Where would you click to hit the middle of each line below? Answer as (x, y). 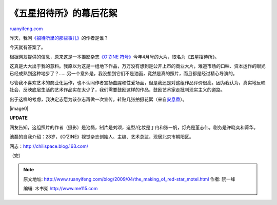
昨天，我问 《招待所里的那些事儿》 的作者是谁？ (59, 38)
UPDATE (18, 118)
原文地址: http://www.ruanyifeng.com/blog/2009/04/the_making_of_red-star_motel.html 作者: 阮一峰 (129, 179)
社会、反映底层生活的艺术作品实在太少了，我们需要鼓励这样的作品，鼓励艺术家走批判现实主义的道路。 (117, 90)
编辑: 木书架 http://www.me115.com (61, 189)
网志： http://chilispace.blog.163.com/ (49, 146)
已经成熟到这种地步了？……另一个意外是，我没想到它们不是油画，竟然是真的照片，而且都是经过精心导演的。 (124, 73)
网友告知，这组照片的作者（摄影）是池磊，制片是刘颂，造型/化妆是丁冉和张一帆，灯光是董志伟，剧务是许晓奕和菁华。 (134, 127)
